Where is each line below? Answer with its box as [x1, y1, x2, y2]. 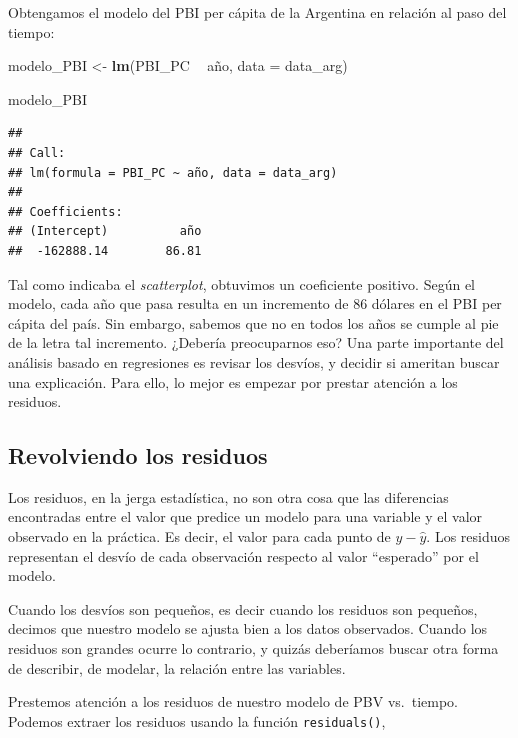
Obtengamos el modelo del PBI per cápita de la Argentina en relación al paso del [8, 2, 507, 22]
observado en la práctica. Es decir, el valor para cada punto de [8, 526, 391, 547]
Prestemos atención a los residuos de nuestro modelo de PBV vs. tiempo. [8, 691, 458, 712]
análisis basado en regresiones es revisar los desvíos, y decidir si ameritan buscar [8, 351, 500, 372]
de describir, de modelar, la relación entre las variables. [8, 657, 346, 678]
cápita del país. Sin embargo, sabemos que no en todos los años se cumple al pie [8, 312, 499, 333]
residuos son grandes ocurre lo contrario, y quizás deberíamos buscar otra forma [8, 638, 499, 659]
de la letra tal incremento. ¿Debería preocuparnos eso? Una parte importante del [8, 332, 504, 353]
